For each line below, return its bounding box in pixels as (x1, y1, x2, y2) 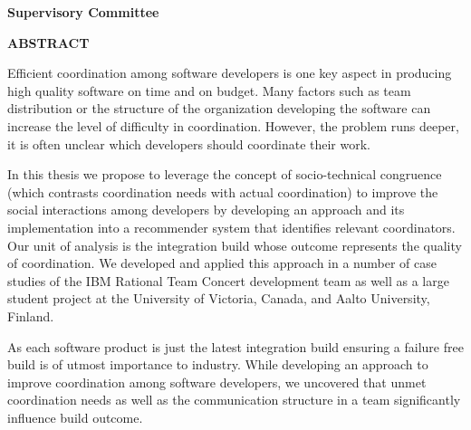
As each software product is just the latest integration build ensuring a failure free (7, 337, 464, 356)
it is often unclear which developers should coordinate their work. (7, 134, 371, 153)
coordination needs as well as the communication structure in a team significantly (7, 390, 461, 409)
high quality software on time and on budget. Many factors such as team (7, 81, 411, 100)
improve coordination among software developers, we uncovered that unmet (7, 372, 427, 391)
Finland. (7, 306, 54, 325)
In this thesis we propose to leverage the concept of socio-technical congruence (7, 165, 442, 184)
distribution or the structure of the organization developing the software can (7, 99, 431, 118)
